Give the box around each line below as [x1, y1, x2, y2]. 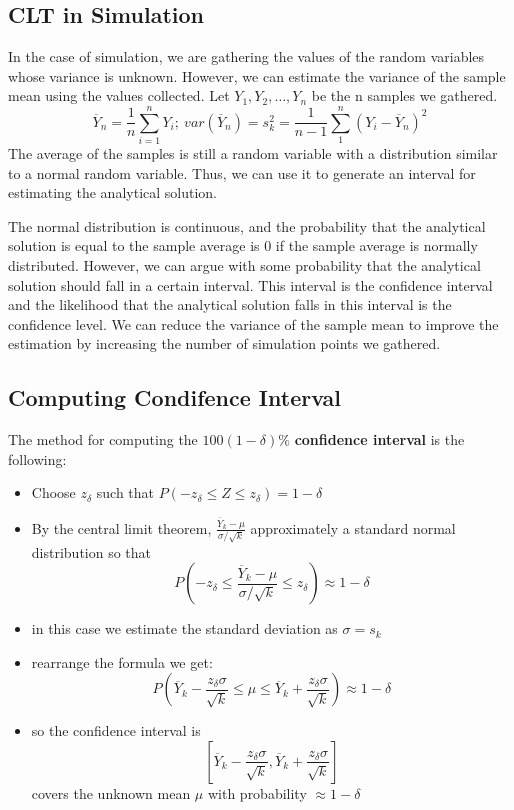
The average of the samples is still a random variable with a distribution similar [8, 143, 498, 164]
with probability [207, 782, 307, 803]
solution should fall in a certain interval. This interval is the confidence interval [8, 274, 493, 295]
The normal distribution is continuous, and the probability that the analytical [8, 215, 486, 236]
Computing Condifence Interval [8, 382, 342, 413]
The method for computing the [8, 429, 198, 450]
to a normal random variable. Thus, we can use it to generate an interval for [8, 162, 476, 183]
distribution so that [31, 541, 152, 562]
